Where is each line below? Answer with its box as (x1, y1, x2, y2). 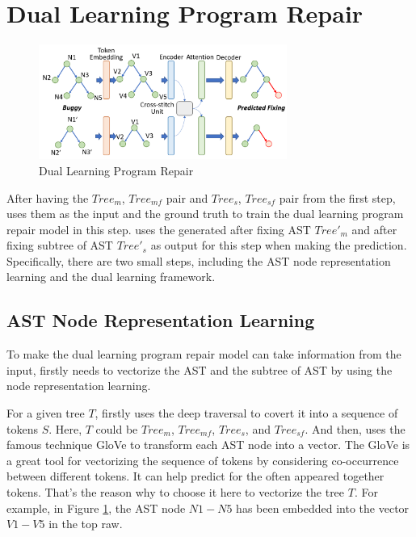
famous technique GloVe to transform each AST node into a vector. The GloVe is (6, 436, 410, 453)
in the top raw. (48, 515, 123, 532)
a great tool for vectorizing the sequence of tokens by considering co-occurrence (6, 451, 399, 468)
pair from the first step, (279, 189, 396, 206)
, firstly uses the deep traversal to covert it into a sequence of (95, 405, 398, 422)
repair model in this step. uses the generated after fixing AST (6, 220, 311, 237)
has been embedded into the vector (236, 499, 410, 516)
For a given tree (6, 405, 85, 422)
